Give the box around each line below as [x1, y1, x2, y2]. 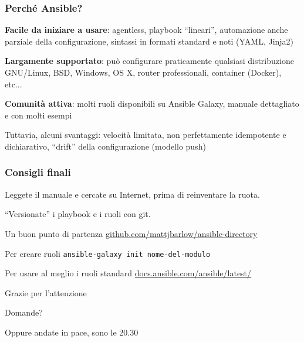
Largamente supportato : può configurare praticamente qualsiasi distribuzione [5, 55, 294, 67]
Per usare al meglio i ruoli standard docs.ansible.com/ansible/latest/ [5, 267, 252, 279]
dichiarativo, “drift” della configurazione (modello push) [5, 140, 206, 152]
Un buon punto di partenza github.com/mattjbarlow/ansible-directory [5, 227, 258, 239]
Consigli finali [5, 165, 71, 180]
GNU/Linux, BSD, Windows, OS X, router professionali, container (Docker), [5, 66, 282, 78]
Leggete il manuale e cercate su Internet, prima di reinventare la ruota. [5, 188, 260, 200]
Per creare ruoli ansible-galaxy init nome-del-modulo [5, 247, 211, 259]
